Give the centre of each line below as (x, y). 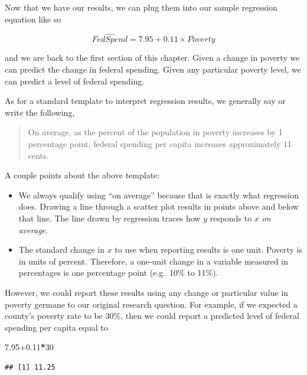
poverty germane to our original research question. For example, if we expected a (151, 304)
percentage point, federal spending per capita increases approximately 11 (160, 143)
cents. (38, 155)
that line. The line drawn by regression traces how (110, 218)
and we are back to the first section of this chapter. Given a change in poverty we (152, 58)
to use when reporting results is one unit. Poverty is (208, 250)
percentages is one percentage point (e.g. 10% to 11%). (118, 273)
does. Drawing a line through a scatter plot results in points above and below (159, 206)
